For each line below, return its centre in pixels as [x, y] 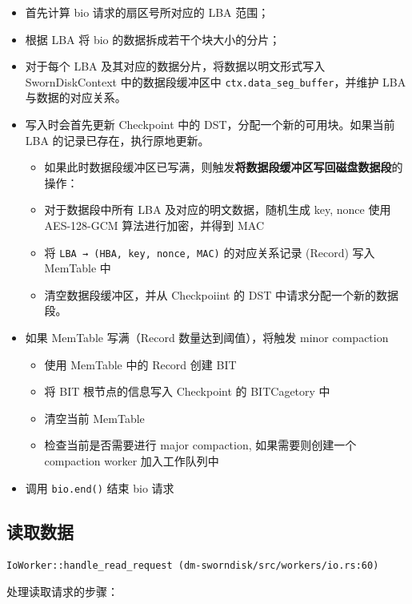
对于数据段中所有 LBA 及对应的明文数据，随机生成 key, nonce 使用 [218, 209]
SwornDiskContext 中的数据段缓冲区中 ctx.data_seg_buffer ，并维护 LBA [216, 81]
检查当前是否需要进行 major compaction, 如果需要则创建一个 [200, 445]
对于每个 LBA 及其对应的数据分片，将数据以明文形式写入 [175, 66]
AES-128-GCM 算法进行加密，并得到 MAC [154, 225]
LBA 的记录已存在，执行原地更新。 [117, 140]
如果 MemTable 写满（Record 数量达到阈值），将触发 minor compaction [207, 338]
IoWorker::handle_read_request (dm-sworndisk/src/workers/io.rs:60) [193, 566]
